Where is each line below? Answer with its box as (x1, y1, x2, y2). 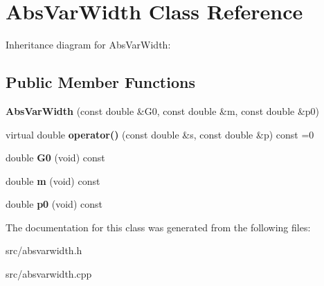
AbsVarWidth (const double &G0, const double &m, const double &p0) (6, 103, 320, 118)
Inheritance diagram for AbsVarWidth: (6, 37, 171, 52)
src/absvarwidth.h (6, 243, 82, 258)
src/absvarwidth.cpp (6, 267, 92, 281)
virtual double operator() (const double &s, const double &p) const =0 (6, 127, 314, 141)
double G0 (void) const (6, 150, 105, 165)
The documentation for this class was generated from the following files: (6, 220, 311, 234)
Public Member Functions (6, 71, 195, 93)
